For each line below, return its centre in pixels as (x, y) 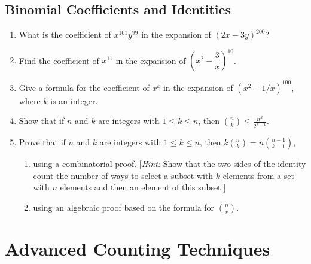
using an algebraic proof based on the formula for (124, 207)
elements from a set (258, 175)
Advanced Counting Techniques (138, 249)
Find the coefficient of (59, 60)
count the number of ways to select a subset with (123, 175)
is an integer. (74, 100)
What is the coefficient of (65, 34)
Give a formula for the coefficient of (84, 87)
